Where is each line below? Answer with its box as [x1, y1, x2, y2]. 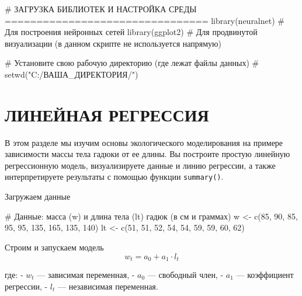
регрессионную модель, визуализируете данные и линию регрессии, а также [5, 159, 276, 171]
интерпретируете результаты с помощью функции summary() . [5, 170, 224, 183]
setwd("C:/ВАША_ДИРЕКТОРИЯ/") [5, 68, 138, 80]
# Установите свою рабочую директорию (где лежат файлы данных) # [5, 57, 259, 69]
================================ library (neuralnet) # [5, 14, 284, 26]
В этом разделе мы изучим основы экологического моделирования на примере [5, 136, 283, 148]
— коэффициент [236, 268, 294, 280]
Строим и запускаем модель [5, 241, 104, 253]
